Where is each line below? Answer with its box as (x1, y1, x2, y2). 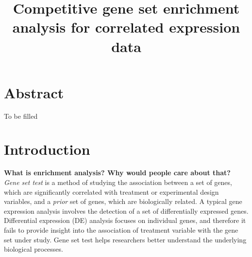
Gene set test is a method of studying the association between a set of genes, (4, 177, 232, 187)
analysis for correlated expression (12, 17, 240, 37)
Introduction (4, 139, 90, 159)
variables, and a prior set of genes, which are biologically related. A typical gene (4, 196, 242, 206)
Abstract (4, 82, 64, 102)
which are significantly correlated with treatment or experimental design (4, 186, 219, 197)
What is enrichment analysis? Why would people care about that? (4, 167, 231, 178)
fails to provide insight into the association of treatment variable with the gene (4, 224, 238, 235)
